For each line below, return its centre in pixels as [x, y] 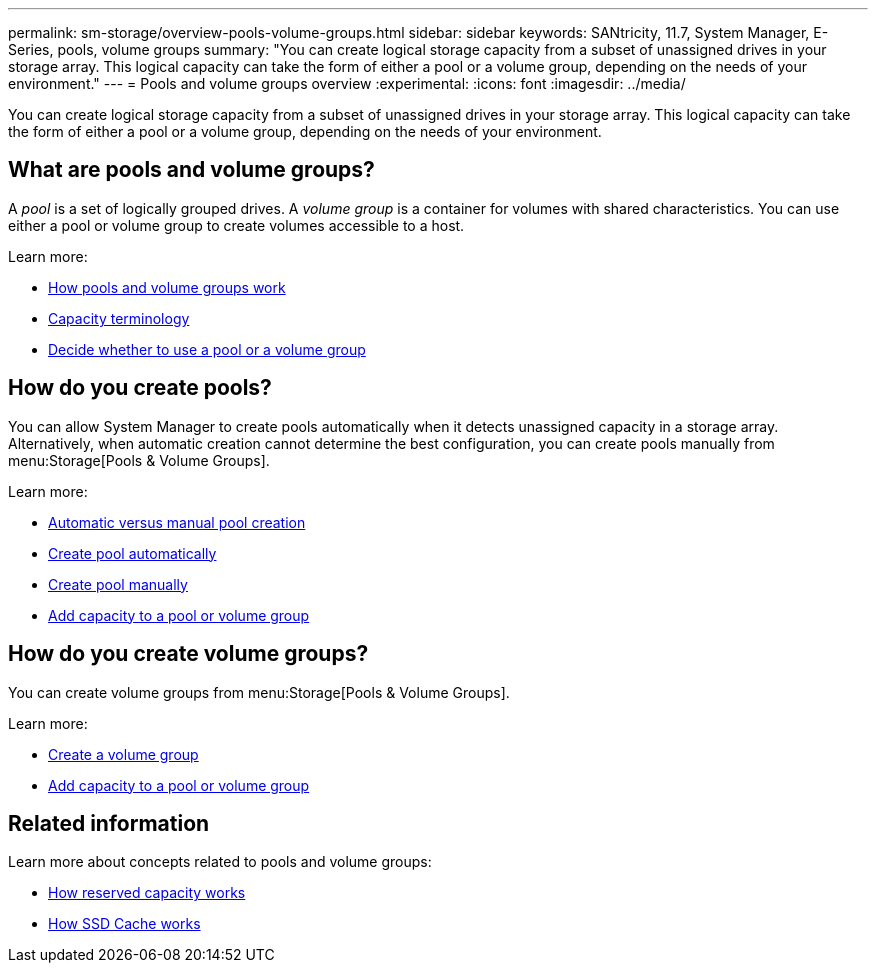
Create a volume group [123, 754]
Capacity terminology [119, 318]
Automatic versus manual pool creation [177, 522]
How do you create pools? [140, 388]
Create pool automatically [132, 553]
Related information [109, 823]
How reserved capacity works [147, 893]
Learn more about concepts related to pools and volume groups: [220, 862]
